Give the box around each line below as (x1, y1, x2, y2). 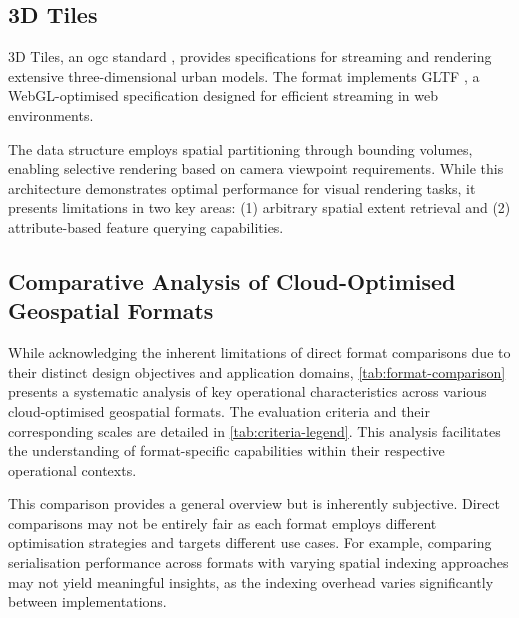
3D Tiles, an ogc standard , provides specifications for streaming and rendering (8, 46, 492, 67)
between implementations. (8, 591, 167, 612)
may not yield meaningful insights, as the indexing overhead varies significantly (8, 571, 494, 592)
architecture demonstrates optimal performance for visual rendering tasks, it (8, 177, 476, 198)
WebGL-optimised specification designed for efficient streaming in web (8, 85, 438, 106)
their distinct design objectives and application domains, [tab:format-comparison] (8, 361, 506, 382)
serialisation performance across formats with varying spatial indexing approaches (8, 552, 509, 573)
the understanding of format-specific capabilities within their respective (8, 440, 445, 461)
